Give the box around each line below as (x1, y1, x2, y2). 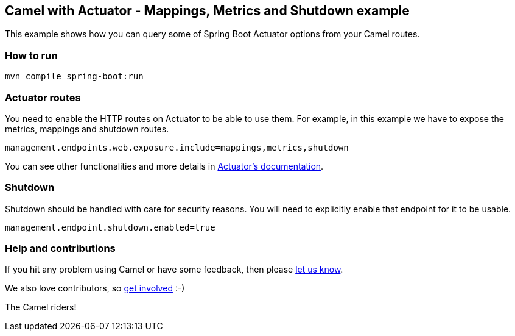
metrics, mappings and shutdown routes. (5, 123, 169, 134)
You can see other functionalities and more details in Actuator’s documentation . (5, 160, 324, 171)
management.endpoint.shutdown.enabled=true (5, 222, 215, 232)
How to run (5, 49, 58, 62)
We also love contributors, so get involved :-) (5, 283, 185, 294)
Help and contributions (5, 242, 116, 255)
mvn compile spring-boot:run (5, 71, 144, 82)
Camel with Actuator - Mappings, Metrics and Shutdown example (5, 3, 410, 18)
